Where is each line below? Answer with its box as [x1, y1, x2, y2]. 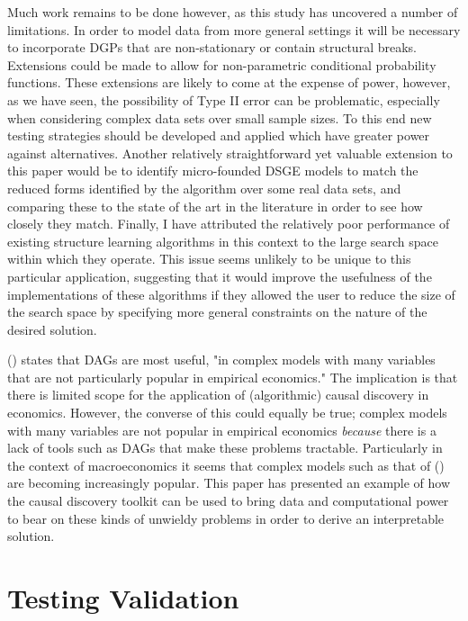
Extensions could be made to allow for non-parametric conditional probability [7, 55, 436, 74]
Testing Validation [7, 580, 239, 616]
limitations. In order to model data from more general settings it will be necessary [7, 20, 461, 39]
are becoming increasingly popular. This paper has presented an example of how [7, 473, 451, 492]
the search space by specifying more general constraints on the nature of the [7, 302, 427, 321]
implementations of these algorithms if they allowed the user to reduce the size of [7, 284, 455, 303]
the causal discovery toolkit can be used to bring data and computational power [7, 491, 449, 510]
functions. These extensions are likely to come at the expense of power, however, [7, 73, 451, 92]
